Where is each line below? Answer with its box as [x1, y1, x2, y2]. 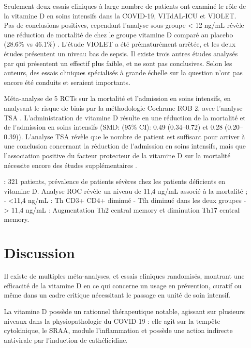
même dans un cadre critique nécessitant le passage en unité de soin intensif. [4, 290, 231, 300]
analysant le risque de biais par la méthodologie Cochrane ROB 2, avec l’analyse [4, 102, 243, 113]
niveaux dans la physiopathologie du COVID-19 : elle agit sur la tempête [4, 315, 220, 326]
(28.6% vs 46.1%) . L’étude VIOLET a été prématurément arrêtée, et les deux [4, 39, 236, 49]
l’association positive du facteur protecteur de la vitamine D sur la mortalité [4, 150, 231, 160]
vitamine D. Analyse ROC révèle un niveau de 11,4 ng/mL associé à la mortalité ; [4, 185, 248, 196]
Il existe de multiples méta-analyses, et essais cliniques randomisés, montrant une [4, 271, 245, 281]
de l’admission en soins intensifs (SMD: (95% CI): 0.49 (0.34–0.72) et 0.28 [4, 122, 223, 132]
